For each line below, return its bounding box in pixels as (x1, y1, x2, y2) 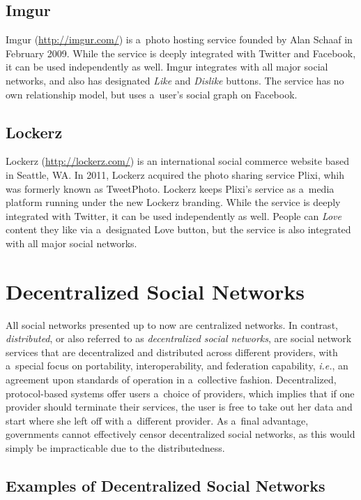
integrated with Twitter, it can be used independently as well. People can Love (6, 208, 341, 223)
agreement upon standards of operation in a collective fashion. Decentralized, (6, 372, 337, 387)
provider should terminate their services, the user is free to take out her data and (6, 399, 353, 414)
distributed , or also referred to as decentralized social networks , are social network (6, 331, 352, 346)
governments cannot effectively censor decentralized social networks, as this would (6, 427, 355, 441)
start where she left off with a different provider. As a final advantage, (6, 413, 309, 427)
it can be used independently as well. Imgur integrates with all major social (6, 59, 328, 74)
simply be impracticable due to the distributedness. (6, 441, 225, 455)
